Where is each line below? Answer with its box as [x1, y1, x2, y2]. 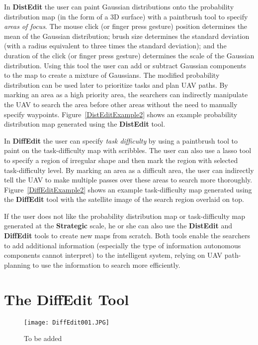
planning [4, 259, 30, 270]
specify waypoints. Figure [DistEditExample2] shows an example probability [4, 109, 238, 119]
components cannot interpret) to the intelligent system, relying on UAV [4, 250, 223, 260]
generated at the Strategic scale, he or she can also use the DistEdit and [4, 220, 233, 231]
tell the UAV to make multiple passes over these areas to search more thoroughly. [4, 174, 253, 185]
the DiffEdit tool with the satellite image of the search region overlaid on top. [4, 194, 244, 204]
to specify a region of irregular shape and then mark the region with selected [4, 155, 238, 165]
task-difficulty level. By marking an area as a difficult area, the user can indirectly [4, 165, 254, 175]
